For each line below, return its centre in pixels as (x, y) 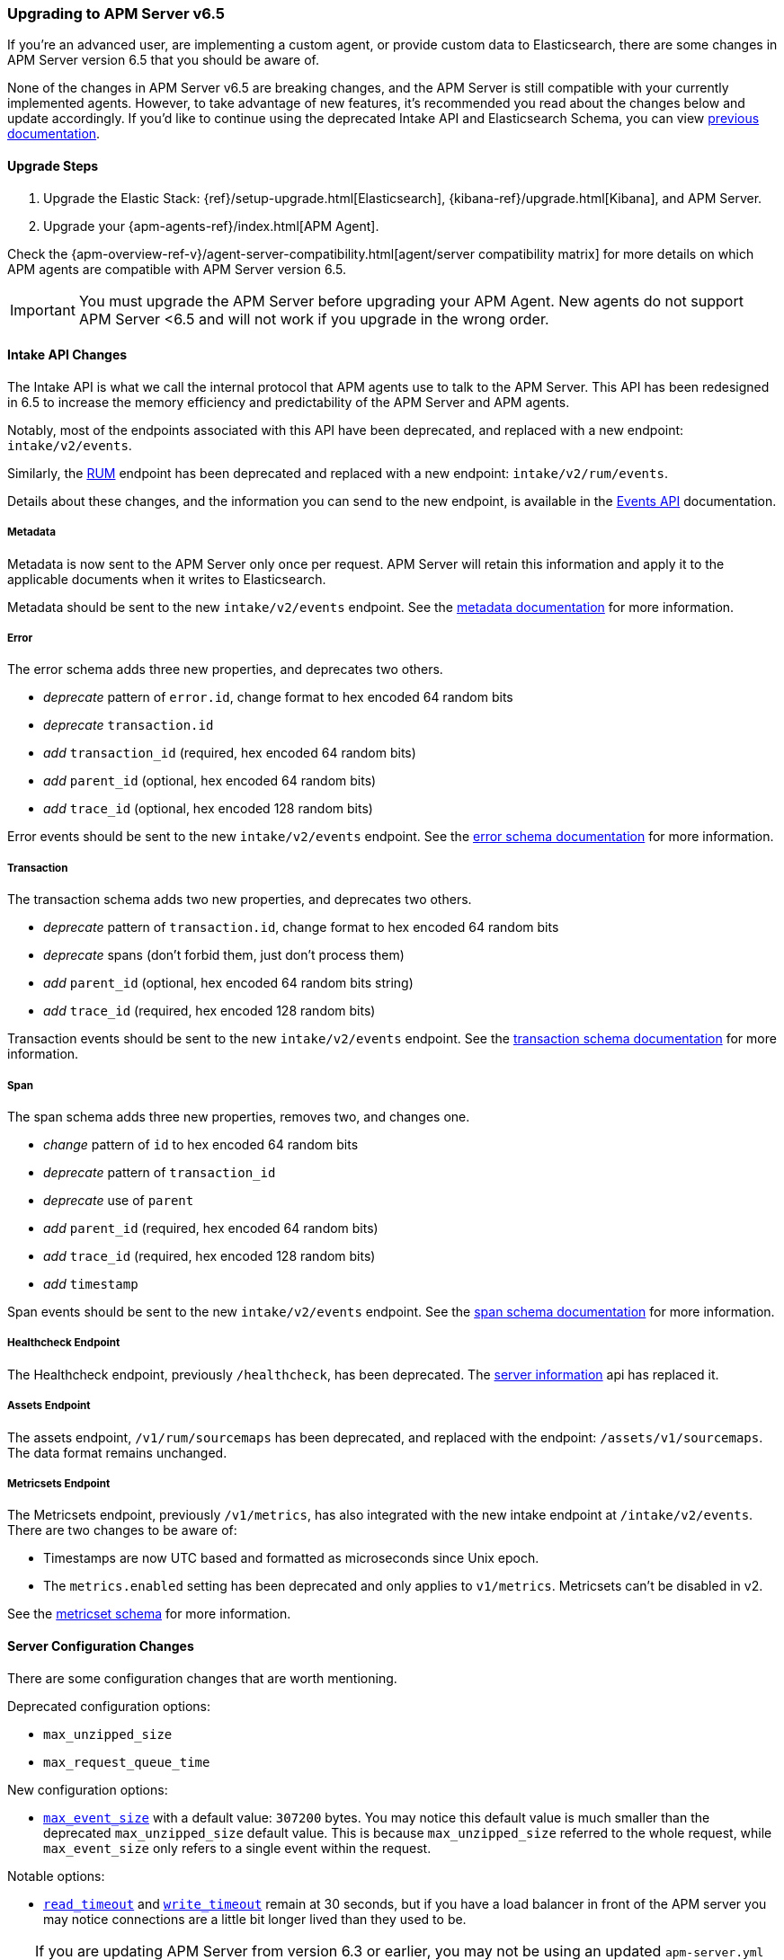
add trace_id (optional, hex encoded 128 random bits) (208, 809)
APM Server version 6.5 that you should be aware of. (163, 60)
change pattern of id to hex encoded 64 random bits (201, 1144)
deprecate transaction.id (129, 725)
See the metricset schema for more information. (149, 1614)
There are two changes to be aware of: (122, 1530)
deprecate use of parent (119, 1200)
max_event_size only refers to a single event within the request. (237, 1848)
